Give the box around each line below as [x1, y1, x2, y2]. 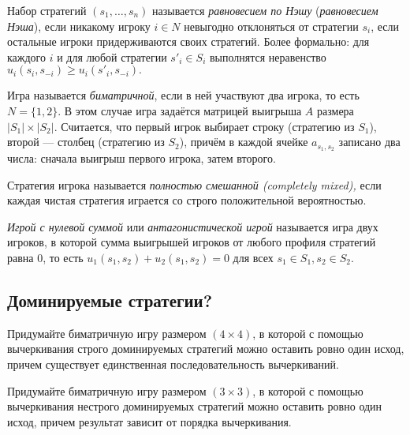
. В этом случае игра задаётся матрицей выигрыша [58, 102, 302, 118]
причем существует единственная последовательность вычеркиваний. [7, 355, 339, 372]
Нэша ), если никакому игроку [7, 17, 151, 34]
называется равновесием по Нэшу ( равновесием [152, 2, 378, 18]
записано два [338, 133, 401, 150]
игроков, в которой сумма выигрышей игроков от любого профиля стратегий [7, 234, 376, 250]
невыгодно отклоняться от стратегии [184, 17, 359, 34]
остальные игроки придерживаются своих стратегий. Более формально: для [7, 33, 370, 50]
